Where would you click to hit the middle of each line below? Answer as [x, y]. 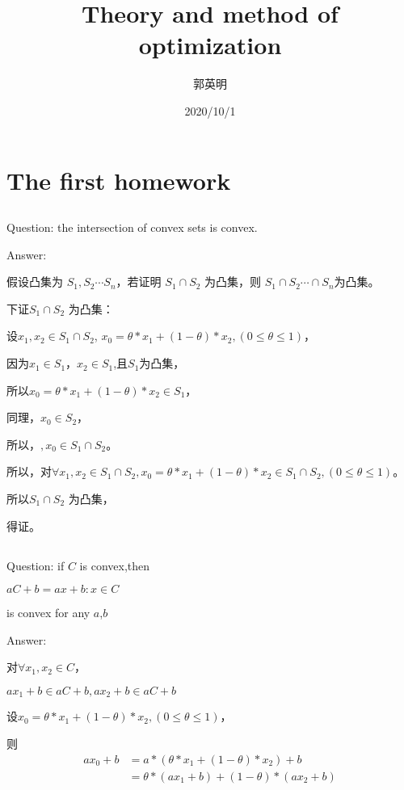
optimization [210, 45]
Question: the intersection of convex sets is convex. [132, 227]
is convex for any [48, 613]
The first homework [119, 180]
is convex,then [115, 565]
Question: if [36, 565]
